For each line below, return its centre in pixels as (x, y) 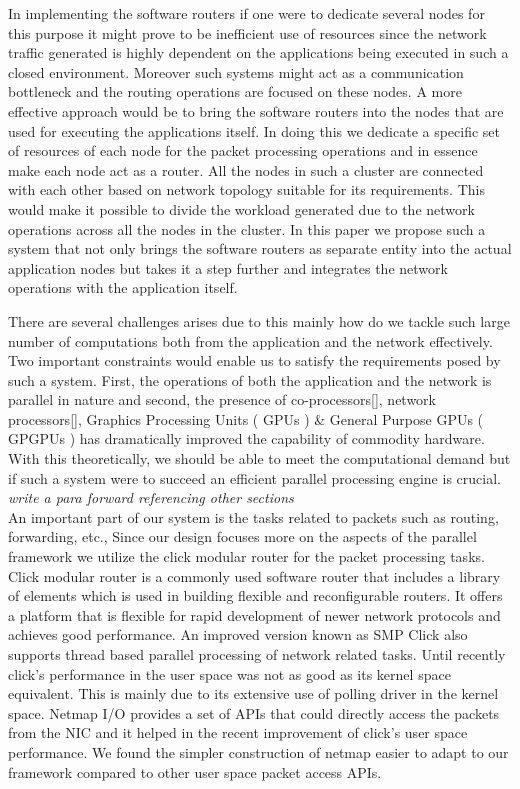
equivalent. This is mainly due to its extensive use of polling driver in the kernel (253, 693)
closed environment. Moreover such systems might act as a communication (236, 71)
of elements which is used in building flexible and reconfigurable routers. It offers (255, 595)
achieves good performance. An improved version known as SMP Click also (238, 634)
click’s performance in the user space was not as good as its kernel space (229, 673)
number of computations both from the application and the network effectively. (250, 340)
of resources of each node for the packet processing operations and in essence (243, 150)
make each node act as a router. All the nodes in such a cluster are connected (246, 169)
